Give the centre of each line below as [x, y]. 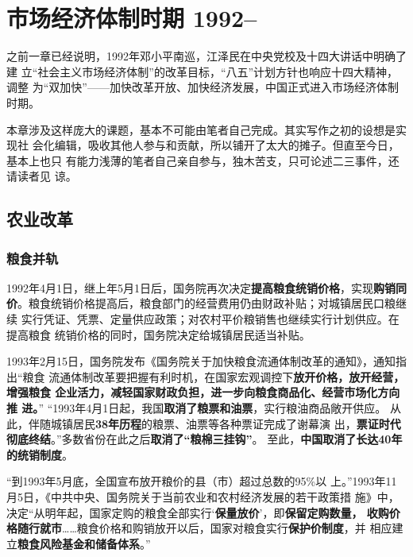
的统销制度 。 [40, 454]
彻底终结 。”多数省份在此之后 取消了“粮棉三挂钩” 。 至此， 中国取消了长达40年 [205, 439]
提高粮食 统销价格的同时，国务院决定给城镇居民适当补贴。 [158, 334]
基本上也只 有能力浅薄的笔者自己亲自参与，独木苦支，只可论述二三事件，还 [203, 160]
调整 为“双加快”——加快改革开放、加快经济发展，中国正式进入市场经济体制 [203, 87]
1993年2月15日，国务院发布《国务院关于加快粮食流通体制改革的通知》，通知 [201, 361]
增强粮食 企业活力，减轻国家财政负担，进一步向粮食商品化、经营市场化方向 [203, 392]
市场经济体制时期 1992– [132, 18]
